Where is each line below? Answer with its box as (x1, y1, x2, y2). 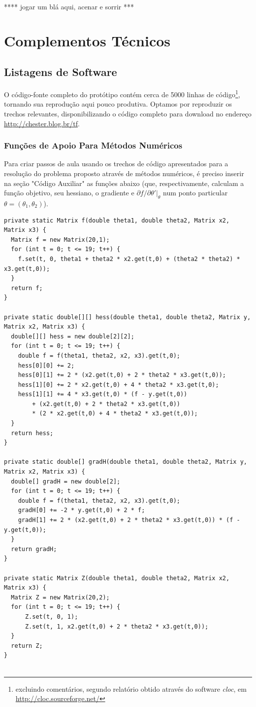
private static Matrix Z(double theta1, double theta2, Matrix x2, (4, 574, 230, 582)
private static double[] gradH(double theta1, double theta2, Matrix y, (4, 458, 247, 466)
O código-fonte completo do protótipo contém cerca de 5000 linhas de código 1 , (4, 88, 240, 99)
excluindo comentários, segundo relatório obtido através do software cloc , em (15, 683, 247, 694)
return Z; (11, 642, 43, 649)
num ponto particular (163, 187, 228, 198)
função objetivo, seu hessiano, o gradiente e (4, 187, 134, 198)
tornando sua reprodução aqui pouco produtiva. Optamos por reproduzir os (4, 99, 232, 109)
